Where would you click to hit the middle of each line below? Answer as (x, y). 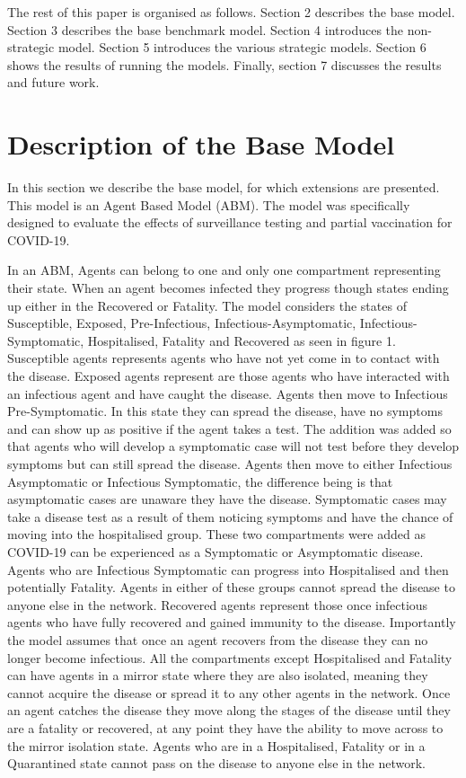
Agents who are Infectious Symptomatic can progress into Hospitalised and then (228, 569)
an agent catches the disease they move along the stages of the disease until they (229, 710)
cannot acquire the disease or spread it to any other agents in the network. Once (229, 692)
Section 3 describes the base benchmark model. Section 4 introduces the (206, 29)
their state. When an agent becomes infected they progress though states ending (228, 288)
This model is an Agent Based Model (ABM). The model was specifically (209, 204)
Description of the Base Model (201, 144)
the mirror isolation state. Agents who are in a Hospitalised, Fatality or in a (216, 745)
